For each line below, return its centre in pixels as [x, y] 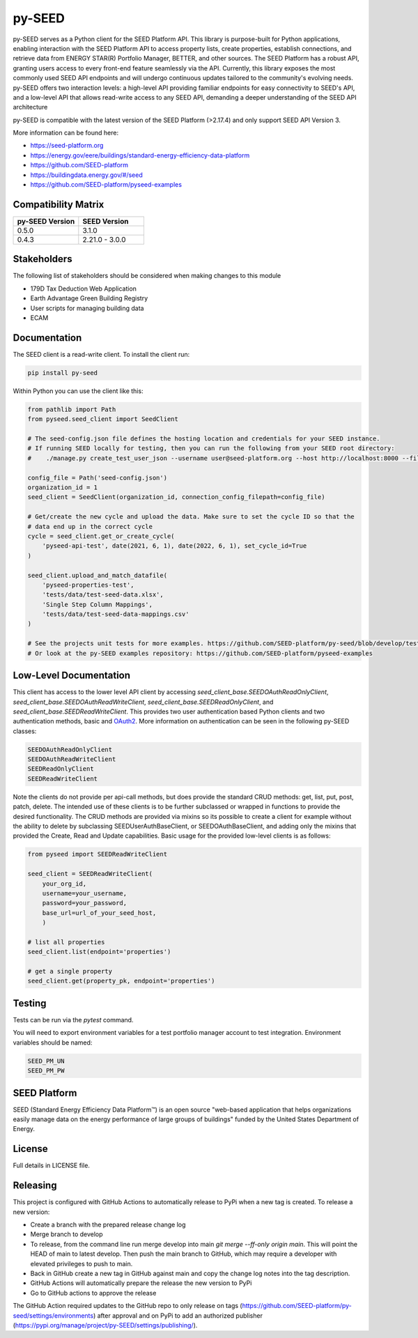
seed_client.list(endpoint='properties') [99, 952]
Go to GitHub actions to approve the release [93, 1293]
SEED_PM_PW [46, 1071]
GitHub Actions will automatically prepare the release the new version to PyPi [141, 1283]
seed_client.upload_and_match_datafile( [97, 575]
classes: [25, 731]
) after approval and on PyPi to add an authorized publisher [178, 1315]
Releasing [35, 1186]
